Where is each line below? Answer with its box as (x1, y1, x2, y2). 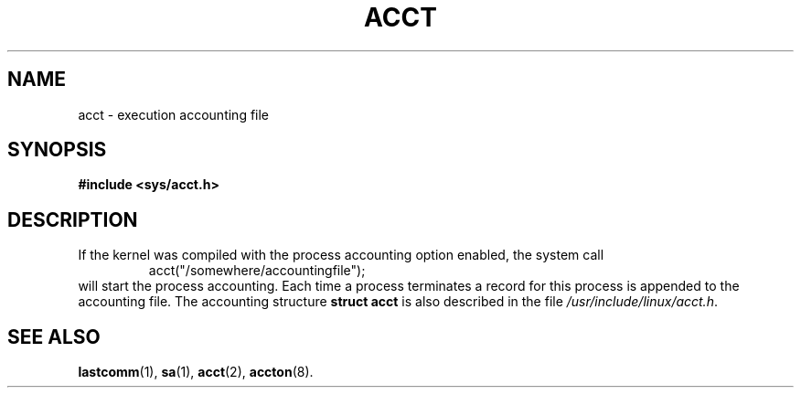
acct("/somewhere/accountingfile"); (148, 262, 366, 279)
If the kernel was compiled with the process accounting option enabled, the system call (78, 247, 604, 263)
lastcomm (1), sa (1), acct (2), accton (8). (78, 364, 314, 380)
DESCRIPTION (7, 208, 138, 231)
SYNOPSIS (7, 138, 107, 162)
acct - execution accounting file (78, 106, 270, 123)
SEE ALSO (7, 325, 101, 348)
